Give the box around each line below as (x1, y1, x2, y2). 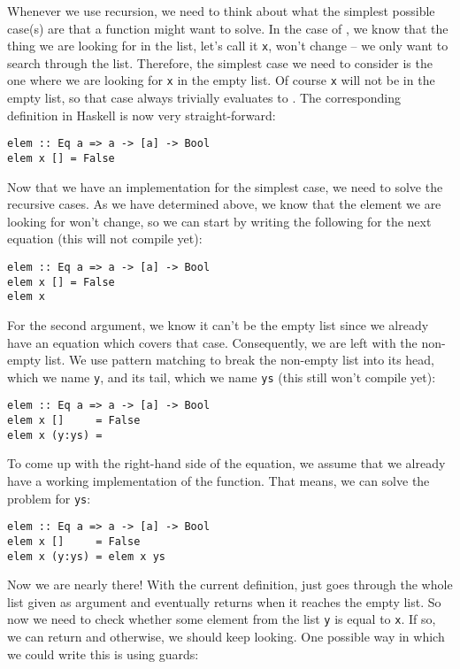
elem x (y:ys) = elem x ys (7, 550, 165, 563)
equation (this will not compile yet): (7, 229, 203, 248)
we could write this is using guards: (7, 644, 199, 663)
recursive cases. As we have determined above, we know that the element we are (7, 195, 441, 213)
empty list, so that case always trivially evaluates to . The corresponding (7, 88, 402, 107)
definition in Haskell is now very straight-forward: (7, 105, 276, 124)
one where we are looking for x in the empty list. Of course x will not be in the (7, 71, 435, 89)
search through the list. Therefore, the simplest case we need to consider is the (7, 53, 433, 72)
